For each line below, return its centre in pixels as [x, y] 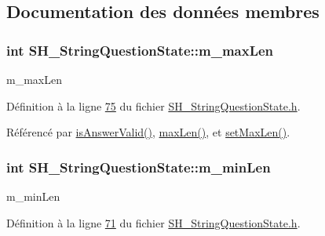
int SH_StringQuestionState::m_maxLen [140, 50]
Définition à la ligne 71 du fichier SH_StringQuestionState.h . [153, 222]
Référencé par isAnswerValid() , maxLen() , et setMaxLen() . [148, 132]
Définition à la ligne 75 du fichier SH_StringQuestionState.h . [153, 105]
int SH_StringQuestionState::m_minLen [139, 167]
